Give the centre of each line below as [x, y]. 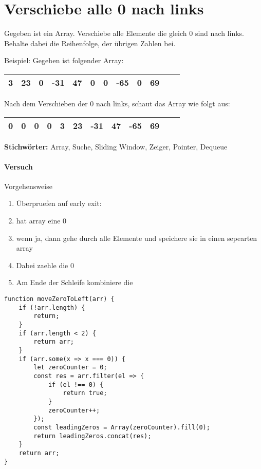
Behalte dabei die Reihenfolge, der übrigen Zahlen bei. [90, 43]
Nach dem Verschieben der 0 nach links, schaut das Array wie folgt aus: [117, 103]
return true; [85, 393]
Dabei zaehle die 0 [45, 265]
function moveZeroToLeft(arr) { [59, 299]
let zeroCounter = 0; [70, 368]
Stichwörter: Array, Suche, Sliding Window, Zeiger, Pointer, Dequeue [116, 146]
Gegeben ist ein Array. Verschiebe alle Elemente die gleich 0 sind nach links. [124, 33]
